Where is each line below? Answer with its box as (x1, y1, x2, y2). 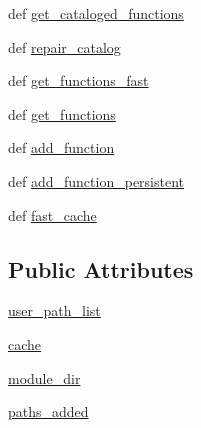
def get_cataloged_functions (8, 3, 184, 23)
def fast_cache (8, 204, 97, 225)
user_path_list (8, 300, 101, 321)
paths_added (8, 401, 89, 422)
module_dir (8, 367, 81, 388)
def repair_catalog (8, 36, 121, 57)
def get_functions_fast (8, 70, 149, 91)
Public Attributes (8, 253, 194, 284)
